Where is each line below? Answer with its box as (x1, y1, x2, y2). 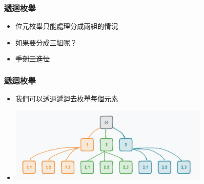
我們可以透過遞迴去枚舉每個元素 (15, 93, 118, 104)
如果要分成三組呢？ (15, 37, 77, 47)
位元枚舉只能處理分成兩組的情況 (15, 21, 118, 31)
